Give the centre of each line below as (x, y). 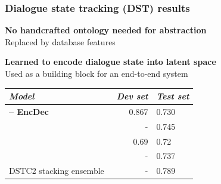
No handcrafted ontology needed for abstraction (106, 30)
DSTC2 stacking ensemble (57, 171)
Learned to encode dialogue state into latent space (110, 62)
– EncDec (29, 111)
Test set (173, 96)
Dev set (132, 96)
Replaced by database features (60, 41)
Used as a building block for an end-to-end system (97, 73)
